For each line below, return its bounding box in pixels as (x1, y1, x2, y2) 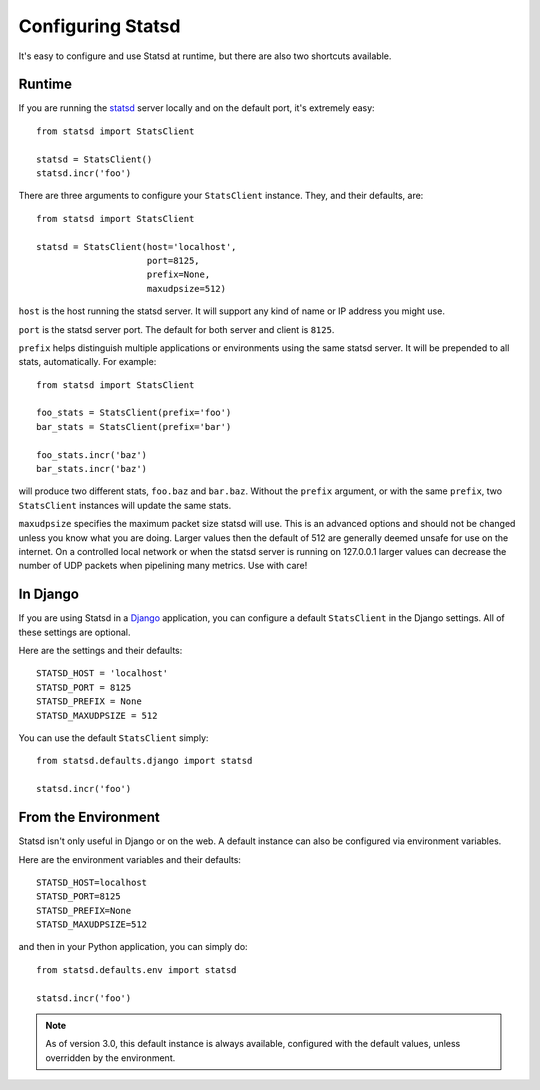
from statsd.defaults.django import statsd (36, 755, 253, 767)
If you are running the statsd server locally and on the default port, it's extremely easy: (18, 102, 375, 114)
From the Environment (18, 809, 160, 826)
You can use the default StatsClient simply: (18, 732, 209, 744)
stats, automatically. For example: (18, 356, 157, 368)
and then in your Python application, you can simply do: (18, 941, 249, 953)
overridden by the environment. (45, 1051, 176, 1064)
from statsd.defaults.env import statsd (36, 964, 237, 975)
